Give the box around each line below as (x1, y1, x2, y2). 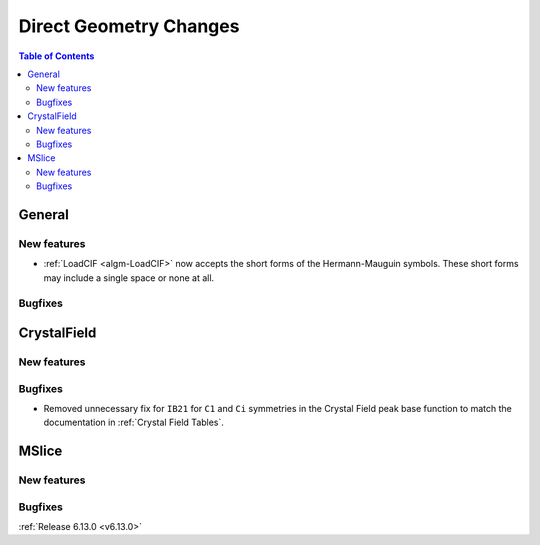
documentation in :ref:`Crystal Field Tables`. (43, 416, 225, 429)
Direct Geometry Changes (18, 15, 240, 37)
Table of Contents (18, 50, 95, 62)
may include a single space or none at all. (43, 271, 215, 284)
